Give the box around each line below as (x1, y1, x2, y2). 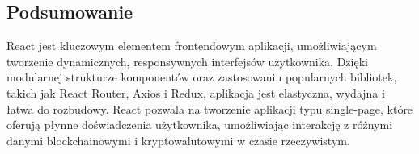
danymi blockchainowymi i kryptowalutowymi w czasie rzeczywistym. (6, 131, 350, 148)
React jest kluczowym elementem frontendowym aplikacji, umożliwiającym (6, 37, 377, 54)
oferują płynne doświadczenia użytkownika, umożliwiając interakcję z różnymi (6, 116, 393, 133)
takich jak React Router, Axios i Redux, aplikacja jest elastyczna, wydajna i (6, 84, 385, 101)
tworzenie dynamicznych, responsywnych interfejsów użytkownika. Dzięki (6, 52, 368, 69)
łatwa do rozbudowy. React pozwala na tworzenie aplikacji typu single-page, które (6, 100, 413, 117)
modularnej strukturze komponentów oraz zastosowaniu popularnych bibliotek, (6, 69, 397, 85)
